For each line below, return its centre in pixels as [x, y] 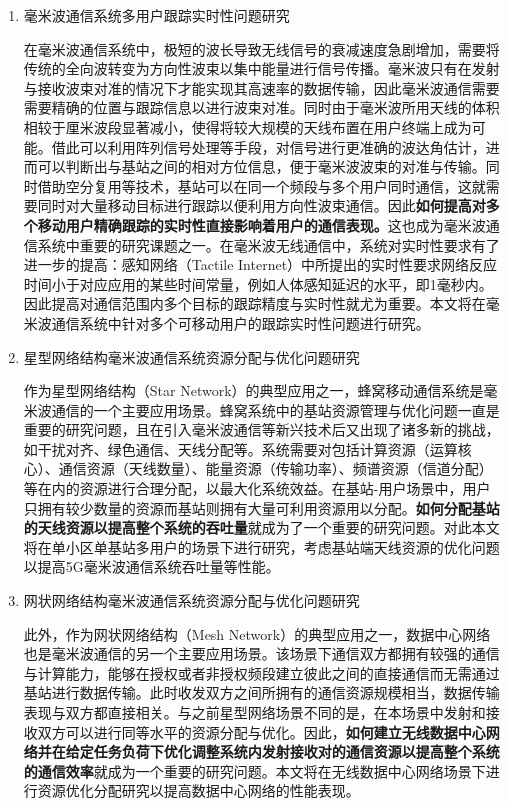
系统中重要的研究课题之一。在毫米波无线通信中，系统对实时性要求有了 [268, 244]
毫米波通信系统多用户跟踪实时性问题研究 [156, 15]
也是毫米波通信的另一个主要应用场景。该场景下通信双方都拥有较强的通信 [261, 653]
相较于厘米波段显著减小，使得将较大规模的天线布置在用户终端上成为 [247, 126]
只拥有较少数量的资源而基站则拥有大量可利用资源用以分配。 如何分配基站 [261, 507]
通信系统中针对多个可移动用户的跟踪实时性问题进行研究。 [240, 322]
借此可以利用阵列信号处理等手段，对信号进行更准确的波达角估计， [268, 146]
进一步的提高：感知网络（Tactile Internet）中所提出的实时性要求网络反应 [260, 264]
